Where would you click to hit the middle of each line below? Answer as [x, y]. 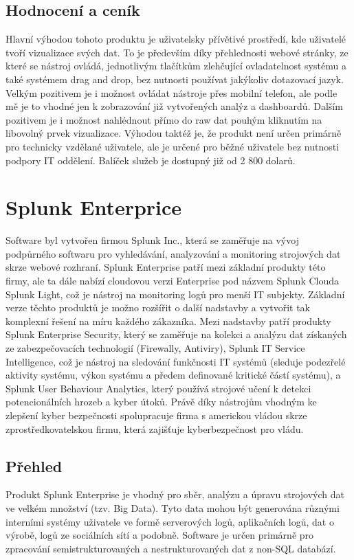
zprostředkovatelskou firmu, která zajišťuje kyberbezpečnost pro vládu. [155, 428]
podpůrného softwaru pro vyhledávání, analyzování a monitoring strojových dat [173, 253]
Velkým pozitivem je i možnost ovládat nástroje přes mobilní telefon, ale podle [172, 92]
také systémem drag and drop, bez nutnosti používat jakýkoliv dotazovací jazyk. [175, 79]
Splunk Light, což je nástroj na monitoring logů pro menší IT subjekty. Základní [175, 294]
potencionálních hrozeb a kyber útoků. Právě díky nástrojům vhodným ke [161, 402]
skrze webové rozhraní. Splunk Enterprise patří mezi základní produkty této [166, 267]
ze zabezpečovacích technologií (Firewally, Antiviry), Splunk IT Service [155, 348]
